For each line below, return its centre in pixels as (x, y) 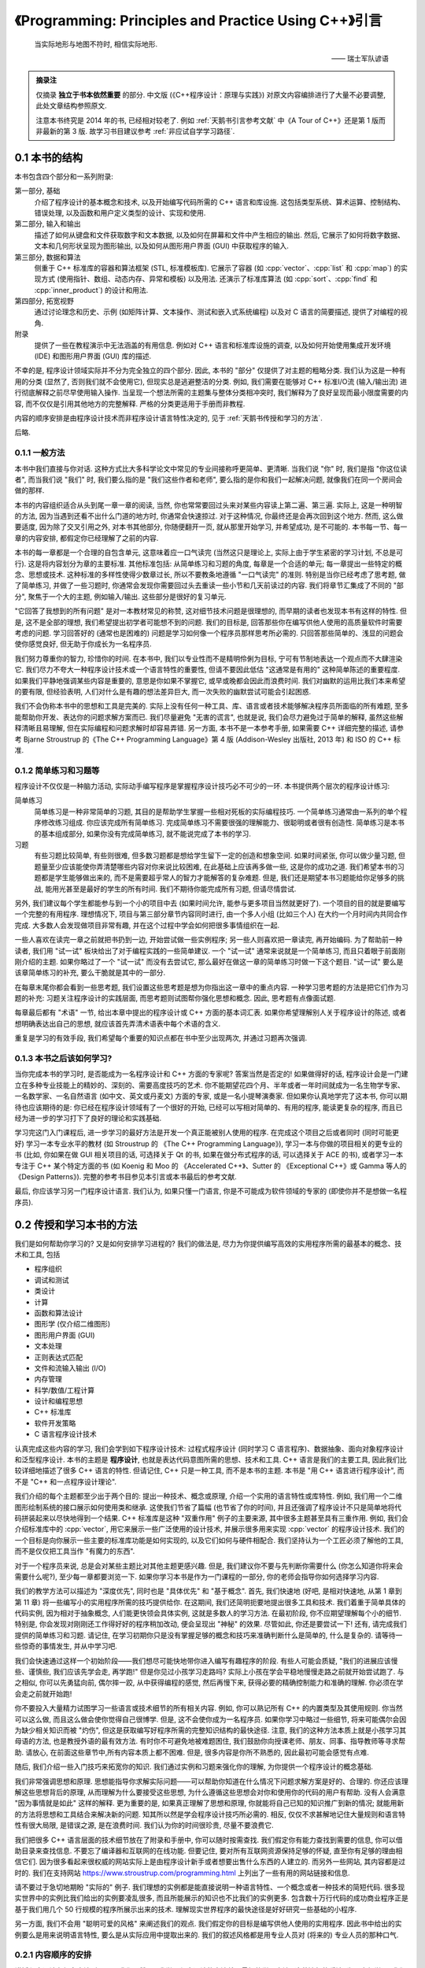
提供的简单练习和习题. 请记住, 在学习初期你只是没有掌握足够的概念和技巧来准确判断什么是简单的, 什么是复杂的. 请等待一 (209, 1635)
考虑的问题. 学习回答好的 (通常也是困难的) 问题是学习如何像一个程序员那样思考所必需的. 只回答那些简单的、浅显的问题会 (209, 633)
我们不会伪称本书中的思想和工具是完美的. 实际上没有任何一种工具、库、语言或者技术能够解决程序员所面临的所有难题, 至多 (211, 706)
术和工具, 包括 (37, 1254)
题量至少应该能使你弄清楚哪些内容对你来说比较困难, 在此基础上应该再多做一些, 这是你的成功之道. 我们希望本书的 (216, 867)
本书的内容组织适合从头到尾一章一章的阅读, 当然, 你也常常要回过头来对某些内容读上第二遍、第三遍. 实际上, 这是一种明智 (209, 505)
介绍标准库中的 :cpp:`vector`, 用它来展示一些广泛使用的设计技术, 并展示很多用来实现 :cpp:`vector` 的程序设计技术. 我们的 (209, 1529)
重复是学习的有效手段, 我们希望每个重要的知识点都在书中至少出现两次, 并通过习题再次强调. (161, 1038)
